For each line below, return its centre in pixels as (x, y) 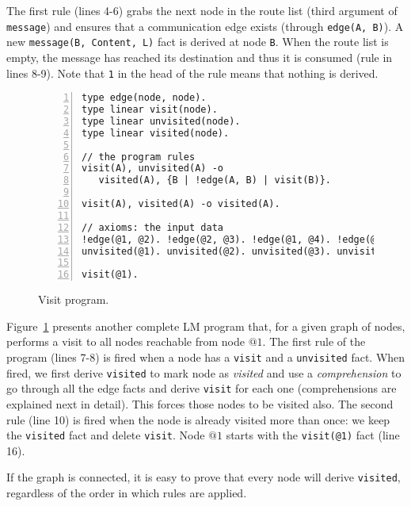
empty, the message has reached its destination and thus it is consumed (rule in (200, 57)
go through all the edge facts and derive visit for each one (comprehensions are (202, 388)
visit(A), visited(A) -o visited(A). (181, 204)
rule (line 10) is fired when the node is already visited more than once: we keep (198, 419)
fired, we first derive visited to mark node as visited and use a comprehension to (204, 372)
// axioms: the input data (152, 227)
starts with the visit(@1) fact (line (313, 435)
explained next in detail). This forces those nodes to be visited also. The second (200, 403)
